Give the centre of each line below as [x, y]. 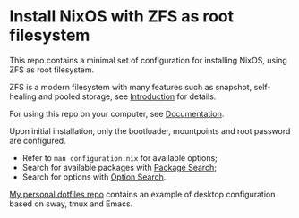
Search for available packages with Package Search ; [120, 167]
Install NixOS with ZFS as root [122, 17]
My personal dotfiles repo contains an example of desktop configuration [142, 194]
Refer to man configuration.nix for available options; [120, 157]
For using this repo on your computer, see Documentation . [117, 113]
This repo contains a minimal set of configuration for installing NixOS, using [149, 60]
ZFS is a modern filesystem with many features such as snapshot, [131, 87]
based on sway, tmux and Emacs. [71, 204]
